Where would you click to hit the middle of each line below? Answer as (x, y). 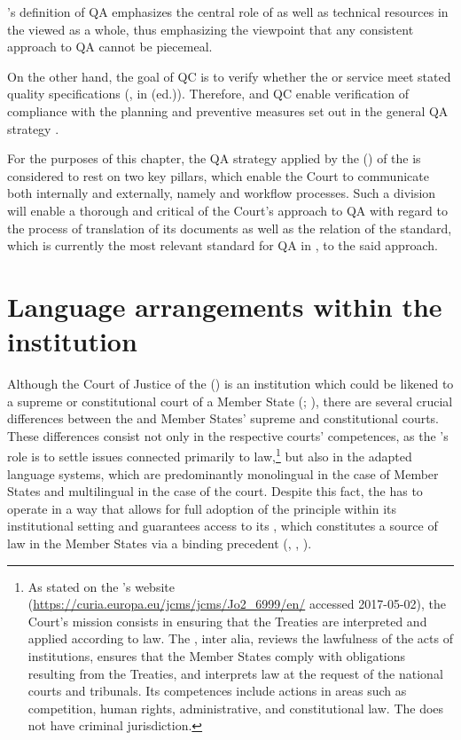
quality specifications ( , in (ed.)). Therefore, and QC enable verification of (208, 94)
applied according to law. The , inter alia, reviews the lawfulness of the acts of (240, 638)
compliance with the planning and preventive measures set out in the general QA (228, 110)
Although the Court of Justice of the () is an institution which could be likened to (230, 384)
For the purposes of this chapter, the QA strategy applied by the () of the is (214, 158)
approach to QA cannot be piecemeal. (110, 47)
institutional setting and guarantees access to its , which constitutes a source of (223, 526)
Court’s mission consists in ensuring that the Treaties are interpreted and (227, 621)
